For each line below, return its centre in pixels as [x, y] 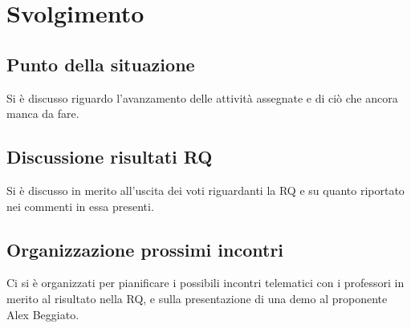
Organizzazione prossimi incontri [145, 249]
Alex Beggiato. [43, 314]
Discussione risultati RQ [110, 157]
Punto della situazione [101, 64]
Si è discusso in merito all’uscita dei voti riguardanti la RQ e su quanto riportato [205, 190]
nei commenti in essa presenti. [80, 206]
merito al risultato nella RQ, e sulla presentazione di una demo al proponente [197, 298]
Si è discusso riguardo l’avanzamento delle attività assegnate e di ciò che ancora [202, 97]
